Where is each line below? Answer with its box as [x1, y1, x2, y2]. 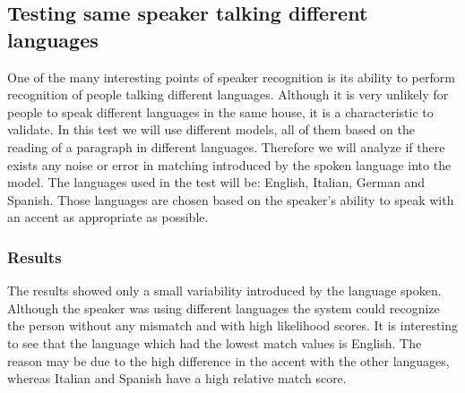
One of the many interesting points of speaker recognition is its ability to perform [7, 67, 455, 86]
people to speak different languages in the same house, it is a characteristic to [7, 102, 434, 121]
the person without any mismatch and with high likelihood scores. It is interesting [7, 316, 459, 335]
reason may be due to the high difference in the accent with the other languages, [7, 351, 450, 370]
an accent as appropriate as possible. [7, 208, 209, 226]
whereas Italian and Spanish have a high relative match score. [7, 369, 347, 388]
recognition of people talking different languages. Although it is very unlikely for [7, 85, 449, 104]
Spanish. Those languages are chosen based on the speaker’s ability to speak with [7, 190, 454, 209]
